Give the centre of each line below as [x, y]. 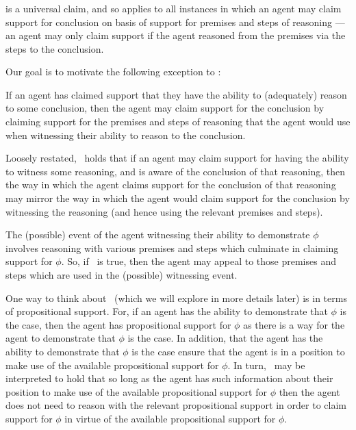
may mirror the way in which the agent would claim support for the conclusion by [178, 198]
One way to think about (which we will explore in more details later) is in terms [176, 298]
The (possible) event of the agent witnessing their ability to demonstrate [158, 235]
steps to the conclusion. [55, 48]
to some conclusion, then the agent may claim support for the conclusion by [165, 108]
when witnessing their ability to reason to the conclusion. [126, 135]
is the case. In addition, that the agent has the [225, 338]
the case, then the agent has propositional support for [118, 324]
